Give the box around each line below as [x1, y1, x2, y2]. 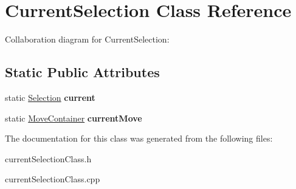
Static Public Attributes [5, 63, 160, 81]
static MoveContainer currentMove [5, 111, 142, 124]
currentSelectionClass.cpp [5, 173, 100, 185]
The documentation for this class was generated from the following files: [5, 132, 273, 145]
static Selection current [5, 91, 95, 103]
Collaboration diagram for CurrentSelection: [5, 33, 170, 46]
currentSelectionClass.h [5, 152, 92, 165]
